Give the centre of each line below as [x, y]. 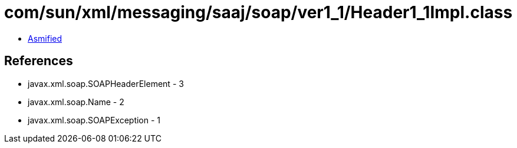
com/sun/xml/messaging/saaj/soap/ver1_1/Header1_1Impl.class [258, 12]
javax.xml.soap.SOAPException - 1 [94, 120]
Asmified [45, 38]
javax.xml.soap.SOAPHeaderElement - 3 [106, 83]
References [39, 61]
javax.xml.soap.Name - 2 [76, 102]
